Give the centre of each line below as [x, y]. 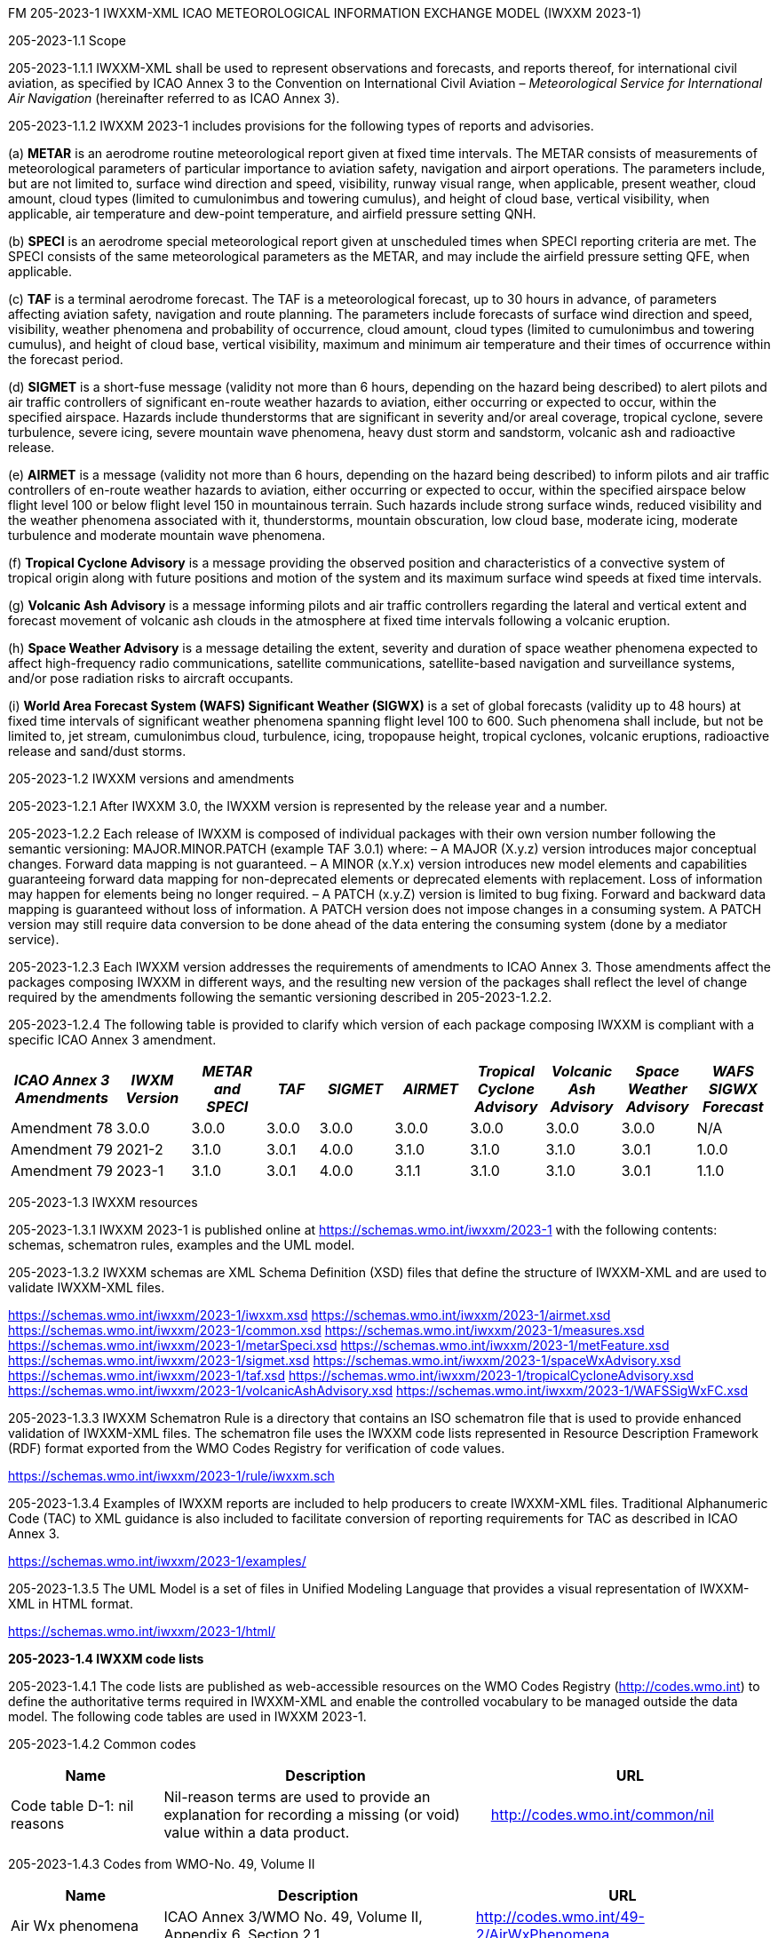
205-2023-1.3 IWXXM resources [103, 1202]
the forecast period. [66, 359]
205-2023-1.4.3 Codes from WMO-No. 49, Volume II [162, 1864]
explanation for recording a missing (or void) [312, 1815]
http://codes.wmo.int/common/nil [602, 1815]
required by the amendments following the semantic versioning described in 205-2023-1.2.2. [280, 997]
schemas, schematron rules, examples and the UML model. [182, 1245]
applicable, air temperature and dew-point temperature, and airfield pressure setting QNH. [272, 214]
